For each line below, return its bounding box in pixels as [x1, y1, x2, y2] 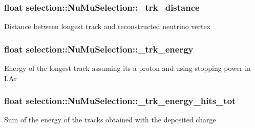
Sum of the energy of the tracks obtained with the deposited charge [4, 114, 216, 125]
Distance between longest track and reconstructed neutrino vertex [4, 21, 211, 32]
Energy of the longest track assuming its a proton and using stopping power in [4, 63, 251, 73]
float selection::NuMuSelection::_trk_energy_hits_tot [4, 94, 236, 107]
